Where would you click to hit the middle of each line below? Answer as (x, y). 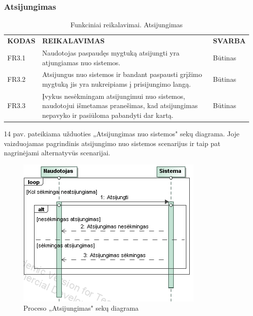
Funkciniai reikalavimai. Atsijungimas (126, 25)
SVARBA (229, 41)
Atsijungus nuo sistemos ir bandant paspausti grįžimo (122, 74)
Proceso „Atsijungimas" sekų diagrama (81, 308)
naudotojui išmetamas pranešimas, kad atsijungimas (120, 105)
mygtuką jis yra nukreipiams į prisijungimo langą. (117, 84)
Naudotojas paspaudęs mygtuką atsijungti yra (111, 52)
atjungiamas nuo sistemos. (81, 62)
